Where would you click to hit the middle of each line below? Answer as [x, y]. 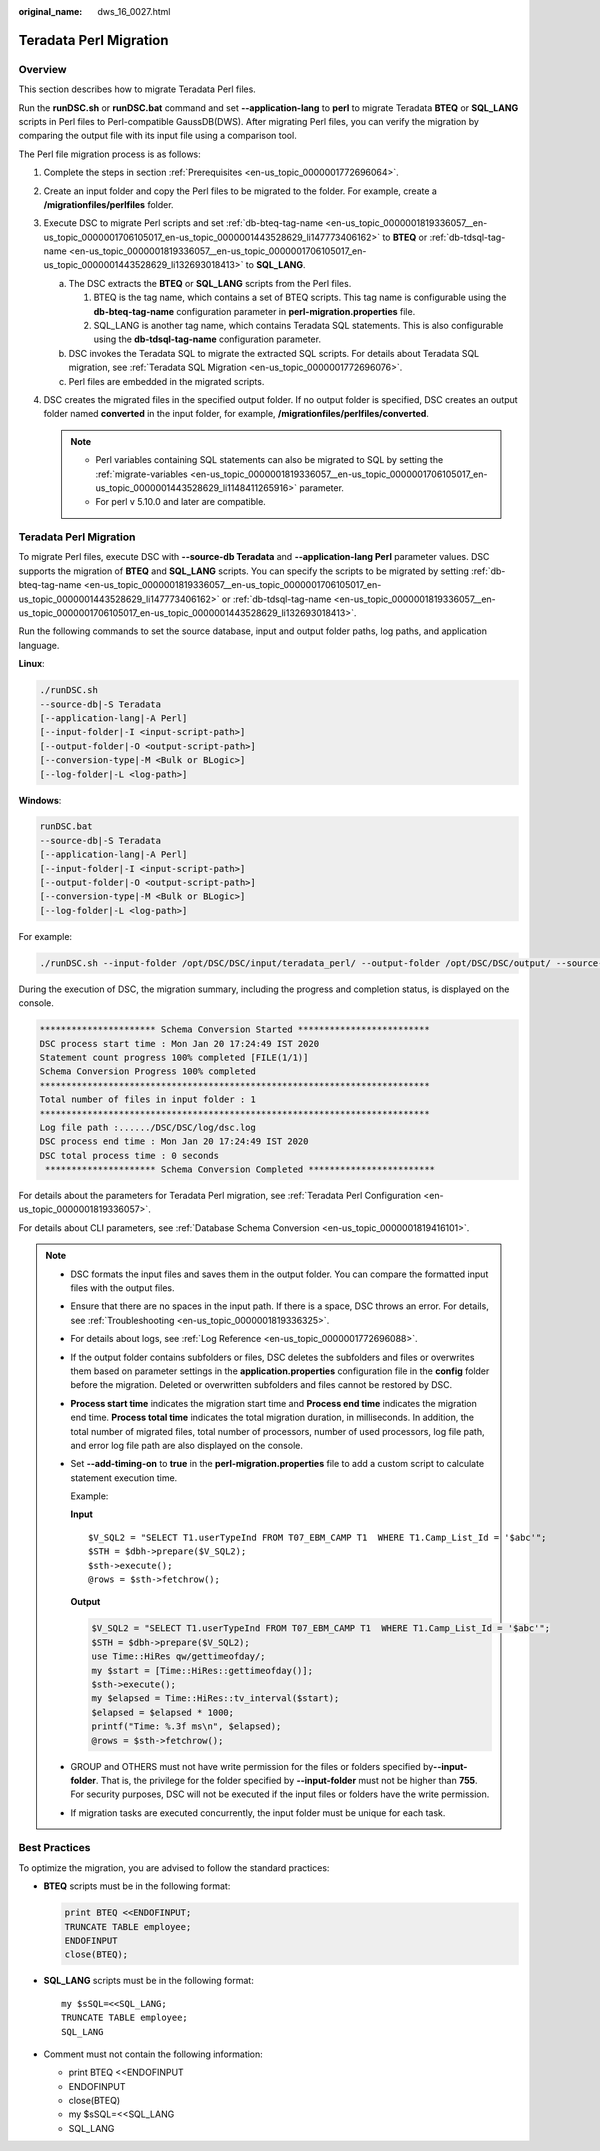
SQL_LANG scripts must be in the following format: [148, 1981]
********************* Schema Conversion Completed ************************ [240, 1169]
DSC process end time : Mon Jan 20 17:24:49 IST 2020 [174, 1141]
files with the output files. [122, 1288]
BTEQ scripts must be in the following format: [137, 1886]
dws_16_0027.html [134, 11]
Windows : [40, 800]
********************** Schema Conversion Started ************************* [234, 1029]
